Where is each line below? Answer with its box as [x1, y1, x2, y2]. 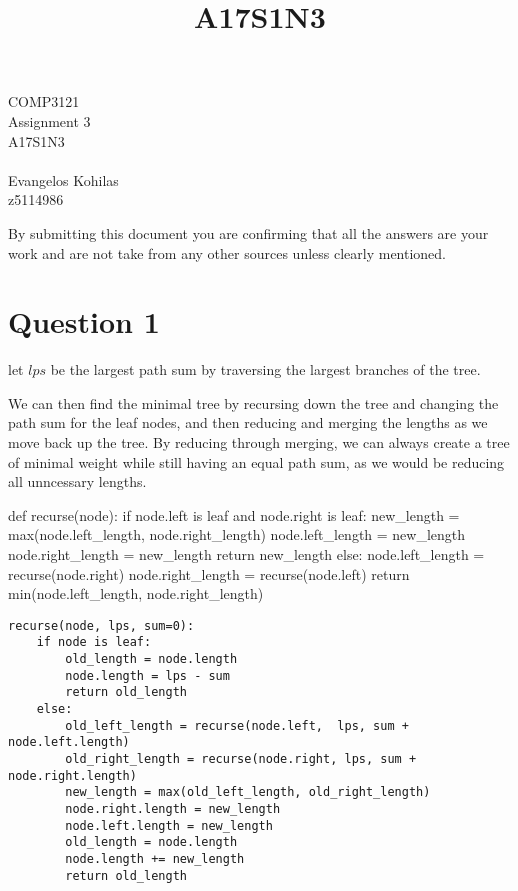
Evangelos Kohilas [8, 169, 119, 190]
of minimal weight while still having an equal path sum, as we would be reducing [8, 451, 505, 472]
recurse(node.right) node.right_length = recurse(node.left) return [8, 563, 410, 584]
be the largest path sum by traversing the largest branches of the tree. [50, 359, 481, 380]
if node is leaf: [36, 635, 152, 650]
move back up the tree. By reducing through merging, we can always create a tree [8, 432, 510, 453]
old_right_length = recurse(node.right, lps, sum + [65, 752, 417, 767]
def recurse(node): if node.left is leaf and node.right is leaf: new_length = [8, 504, 460, 525]
